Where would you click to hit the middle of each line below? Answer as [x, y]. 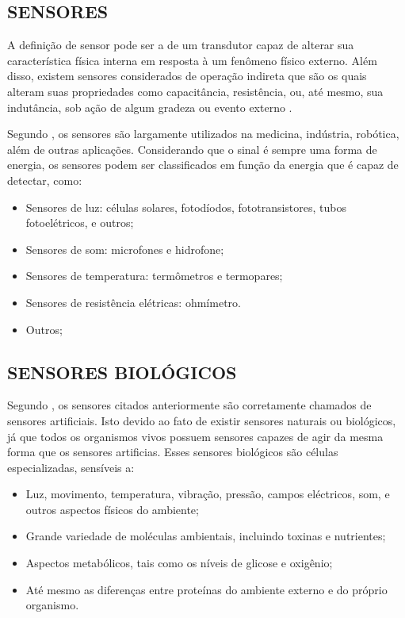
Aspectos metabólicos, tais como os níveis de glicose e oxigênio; [179, 563]
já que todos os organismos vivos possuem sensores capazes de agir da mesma [195, 436]
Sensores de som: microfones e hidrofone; [125, 249]
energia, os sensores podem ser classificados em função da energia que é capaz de [203, 165]
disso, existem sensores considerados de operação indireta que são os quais [187, 76]
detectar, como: [45, 180]
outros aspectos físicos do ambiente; [112, 509]
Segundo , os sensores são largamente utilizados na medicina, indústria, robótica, [203, 134]
